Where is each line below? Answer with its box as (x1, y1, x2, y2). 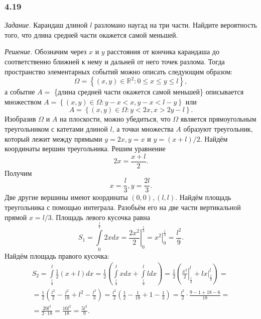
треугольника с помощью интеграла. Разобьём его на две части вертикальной (5, 202, 241, 212)
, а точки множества (112, 123, 174, 134)
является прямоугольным (180, 114, 256, 124)
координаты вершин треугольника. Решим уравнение (5, 143, 166, 154)
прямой (5, 211, 27, 222)
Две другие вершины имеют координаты (5, 192, 128, 202)
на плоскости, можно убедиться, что (60, 114, 171, 124)
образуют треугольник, (183, 123, 253, 134)
